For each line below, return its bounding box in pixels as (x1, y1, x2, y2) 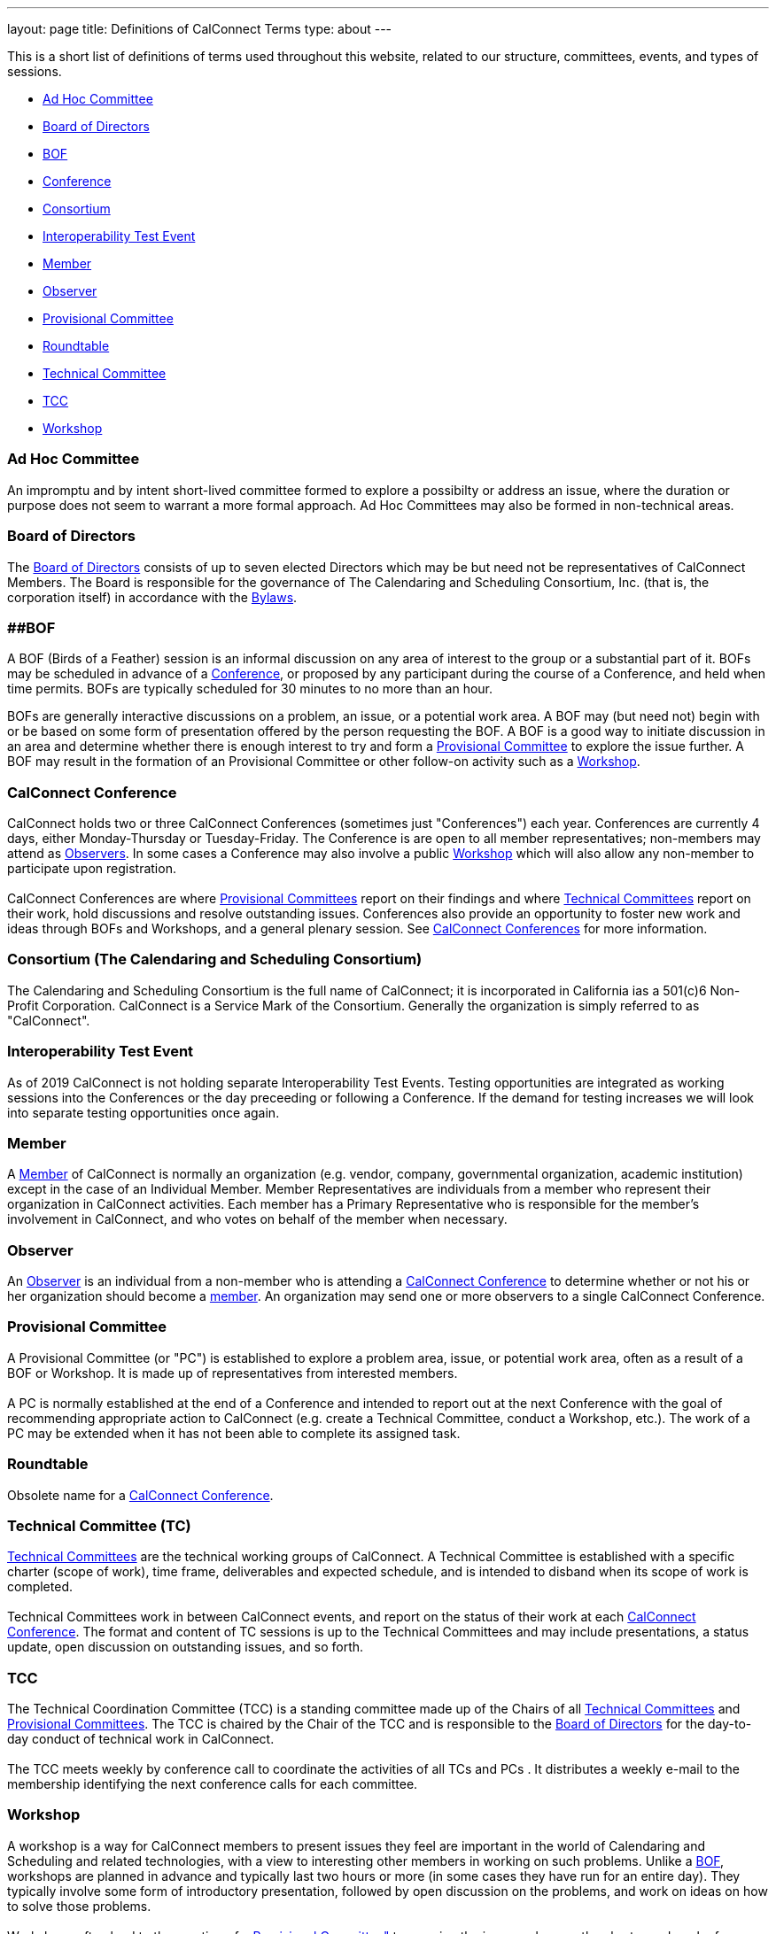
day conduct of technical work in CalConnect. (7, 1731, 275, 1746)
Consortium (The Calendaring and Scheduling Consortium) (7, 950, 423, 969)
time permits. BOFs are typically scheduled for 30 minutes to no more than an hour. (7, 681, 493, 697)
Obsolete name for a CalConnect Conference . (7, 1487, 274, 1503)
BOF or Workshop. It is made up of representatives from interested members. (7, 1365, 458, 1381)
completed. (7, 1579, 73, 1595)
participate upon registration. (7, 861, 176, 876)
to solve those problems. (7, 1898, 151, 1914)
